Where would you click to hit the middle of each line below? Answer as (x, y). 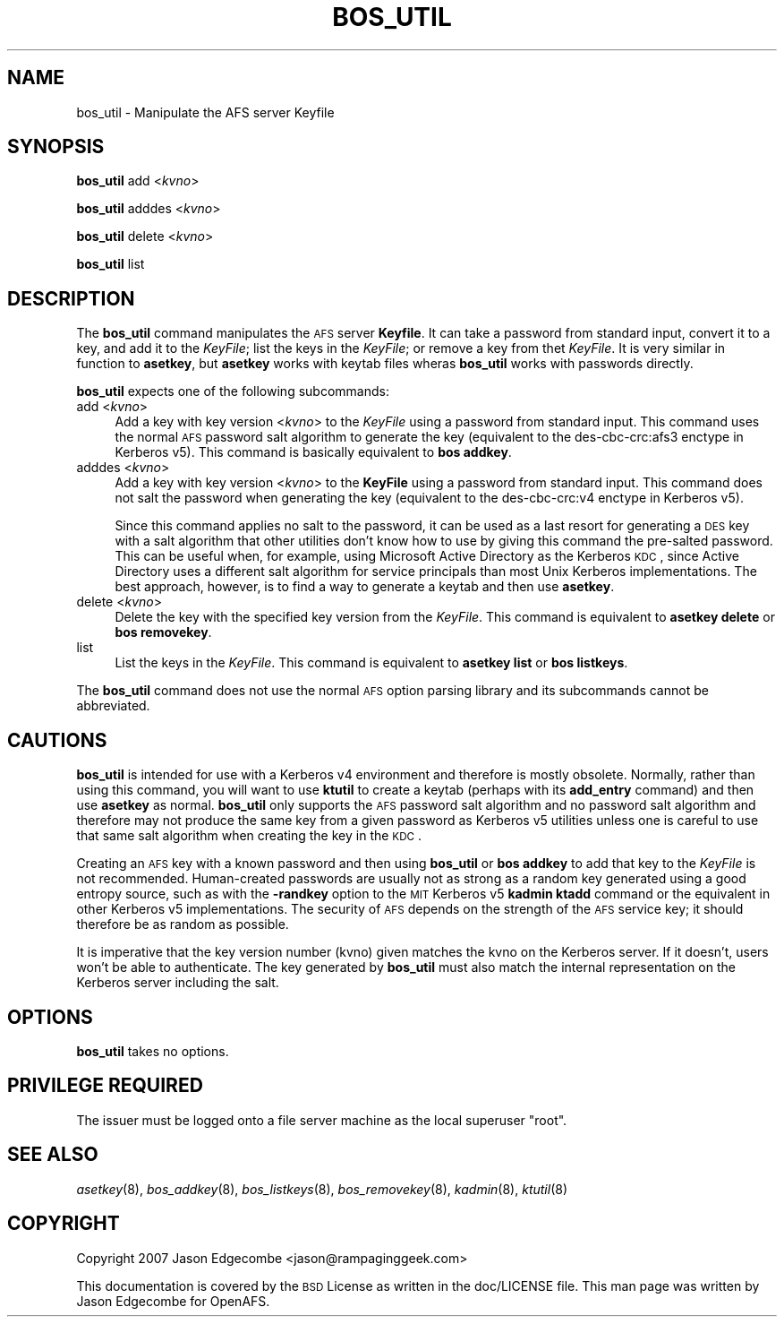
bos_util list (111, 264)
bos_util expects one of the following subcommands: (233, 391)
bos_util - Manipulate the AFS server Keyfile (205, 112)
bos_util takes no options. (153, 1051)
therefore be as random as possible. (183, 924)
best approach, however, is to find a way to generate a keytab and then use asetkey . (365, 587)
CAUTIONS (57, 740)
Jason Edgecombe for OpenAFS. (173, 1301)
